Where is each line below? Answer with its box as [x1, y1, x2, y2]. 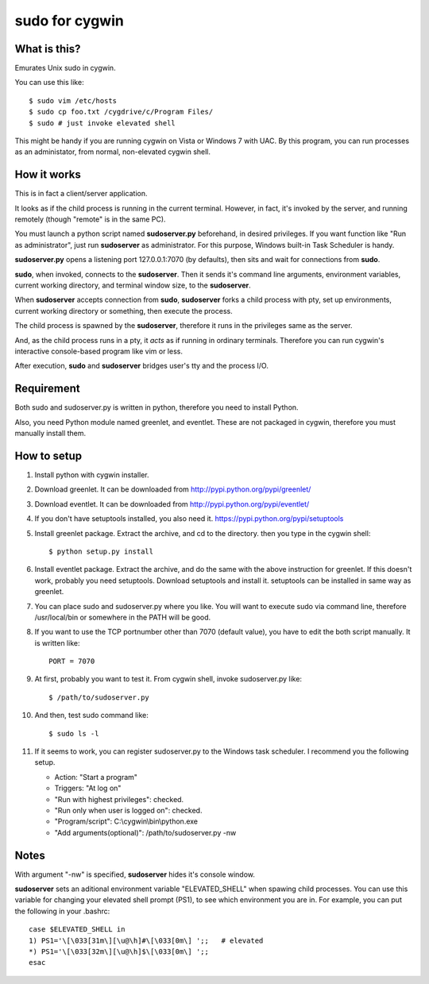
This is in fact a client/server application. [14, 189, 148, 199]
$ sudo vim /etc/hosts [29, 96, 118, 105]
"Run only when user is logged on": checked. [54, 805, 203, 815]
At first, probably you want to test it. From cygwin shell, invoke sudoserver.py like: [34, 674, 302, 684]
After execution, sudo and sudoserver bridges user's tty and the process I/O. [14, 361, 269, 371]
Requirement [14, 382, 81, 396]
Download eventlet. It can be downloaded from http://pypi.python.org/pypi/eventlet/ [34, 499, 310, 508]
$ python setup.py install [48, 546, 154, 556]
